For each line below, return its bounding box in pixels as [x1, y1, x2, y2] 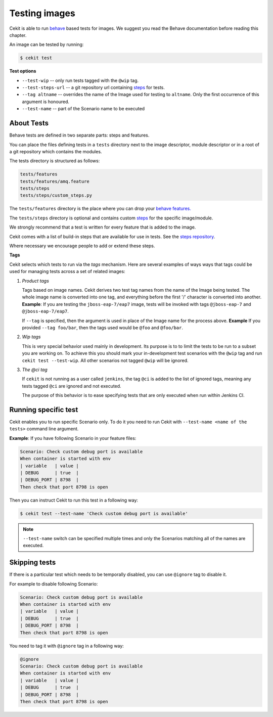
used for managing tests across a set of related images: [9, 268, 126, 275]
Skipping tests [9, 558, 56, 567]
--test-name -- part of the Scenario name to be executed [22, 106, 145, 112]
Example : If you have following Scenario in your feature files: [9, 435, 136, 441]
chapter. [9, 32, 27, 38]
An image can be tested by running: [9, 41, 84, 48]
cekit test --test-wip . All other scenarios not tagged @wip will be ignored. [22, 357, 189, 364]
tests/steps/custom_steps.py [20, 193, 93, 198]
